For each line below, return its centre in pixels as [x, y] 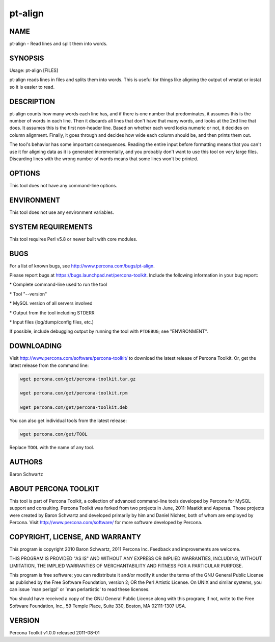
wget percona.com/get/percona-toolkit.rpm [74, 393]
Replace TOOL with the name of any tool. [52, 448]
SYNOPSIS [27, 58]
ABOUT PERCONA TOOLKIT [54, 489]
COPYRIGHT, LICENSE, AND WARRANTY [75, 537]
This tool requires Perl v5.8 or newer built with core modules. [73, 239]
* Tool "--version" [28, 294]
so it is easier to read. [32, 87]
